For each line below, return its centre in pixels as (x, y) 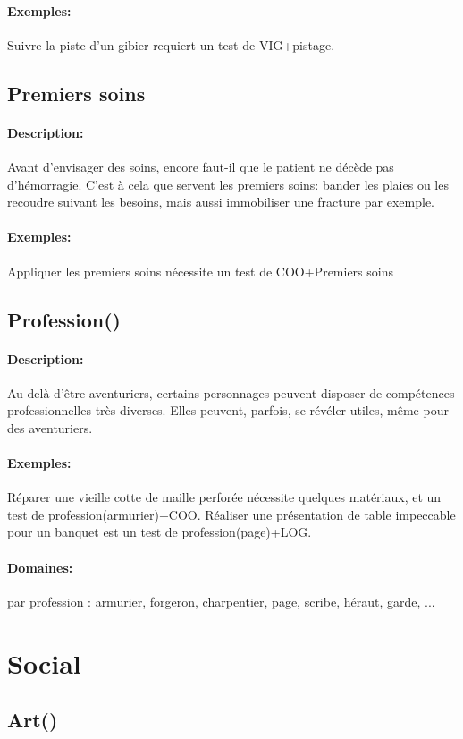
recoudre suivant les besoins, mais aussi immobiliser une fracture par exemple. (221, 202)
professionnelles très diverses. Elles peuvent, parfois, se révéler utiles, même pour (228, 410)
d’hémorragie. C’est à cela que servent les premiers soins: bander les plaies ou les (228, 184)
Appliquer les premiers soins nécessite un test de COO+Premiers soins (200, 271)
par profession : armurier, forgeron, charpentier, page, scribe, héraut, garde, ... (221, 601)
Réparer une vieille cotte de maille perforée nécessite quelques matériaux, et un (224, 497)
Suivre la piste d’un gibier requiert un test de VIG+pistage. (171, 44)
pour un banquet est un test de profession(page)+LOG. (160, 532)
